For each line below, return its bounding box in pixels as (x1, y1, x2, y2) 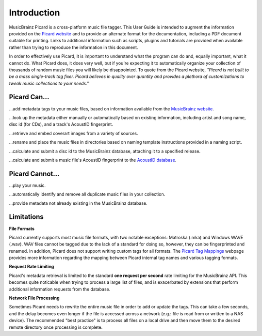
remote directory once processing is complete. (9, 324, 103, 330)
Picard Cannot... (9, 169, 60, 178)
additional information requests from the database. (9, 286, 111, 292)
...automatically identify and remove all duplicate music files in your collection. (9, 191, 165, 197)
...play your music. (9, 182, 46, 188)
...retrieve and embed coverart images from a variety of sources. (9, 130, 138, 136)
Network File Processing (9, 295, 60, 301)
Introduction (9, 7, 60, 18)
